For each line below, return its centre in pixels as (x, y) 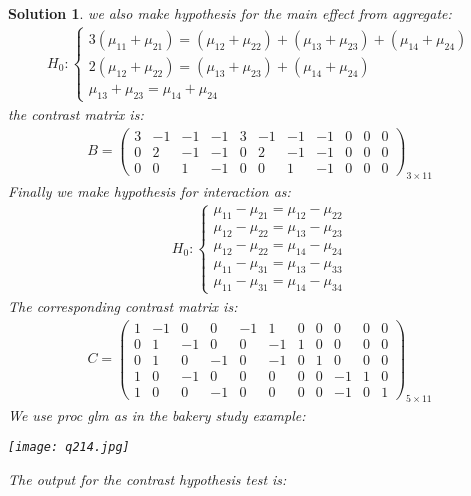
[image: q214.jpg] (69, 447)
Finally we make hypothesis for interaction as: (149, 190)
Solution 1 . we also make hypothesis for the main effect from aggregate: (230, 13)
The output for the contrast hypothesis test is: (147, 478)
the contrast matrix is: (76, 114)
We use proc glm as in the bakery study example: (157, 414)
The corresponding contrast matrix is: (123, 305)
